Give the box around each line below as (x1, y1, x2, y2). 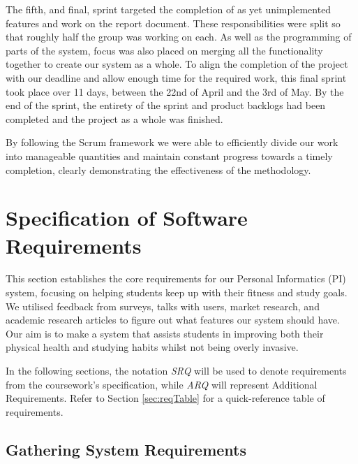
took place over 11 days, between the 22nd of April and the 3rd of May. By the (6, 84, 344, 99)
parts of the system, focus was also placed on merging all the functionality (6, 43, 323, 57)
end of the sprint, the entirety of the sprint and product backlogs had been (6, 98, 326, 113)
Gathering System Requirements (6, 438, 247, 460)
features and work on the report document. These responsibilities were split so (6, 15, 341, 30)
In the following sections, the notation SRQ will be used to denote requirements (6, 363, 347, 377)
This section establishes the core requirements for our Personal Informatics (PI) (6, 271, 346, 286)
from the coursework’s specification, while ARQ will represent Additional (6, 377, 318, 391)
